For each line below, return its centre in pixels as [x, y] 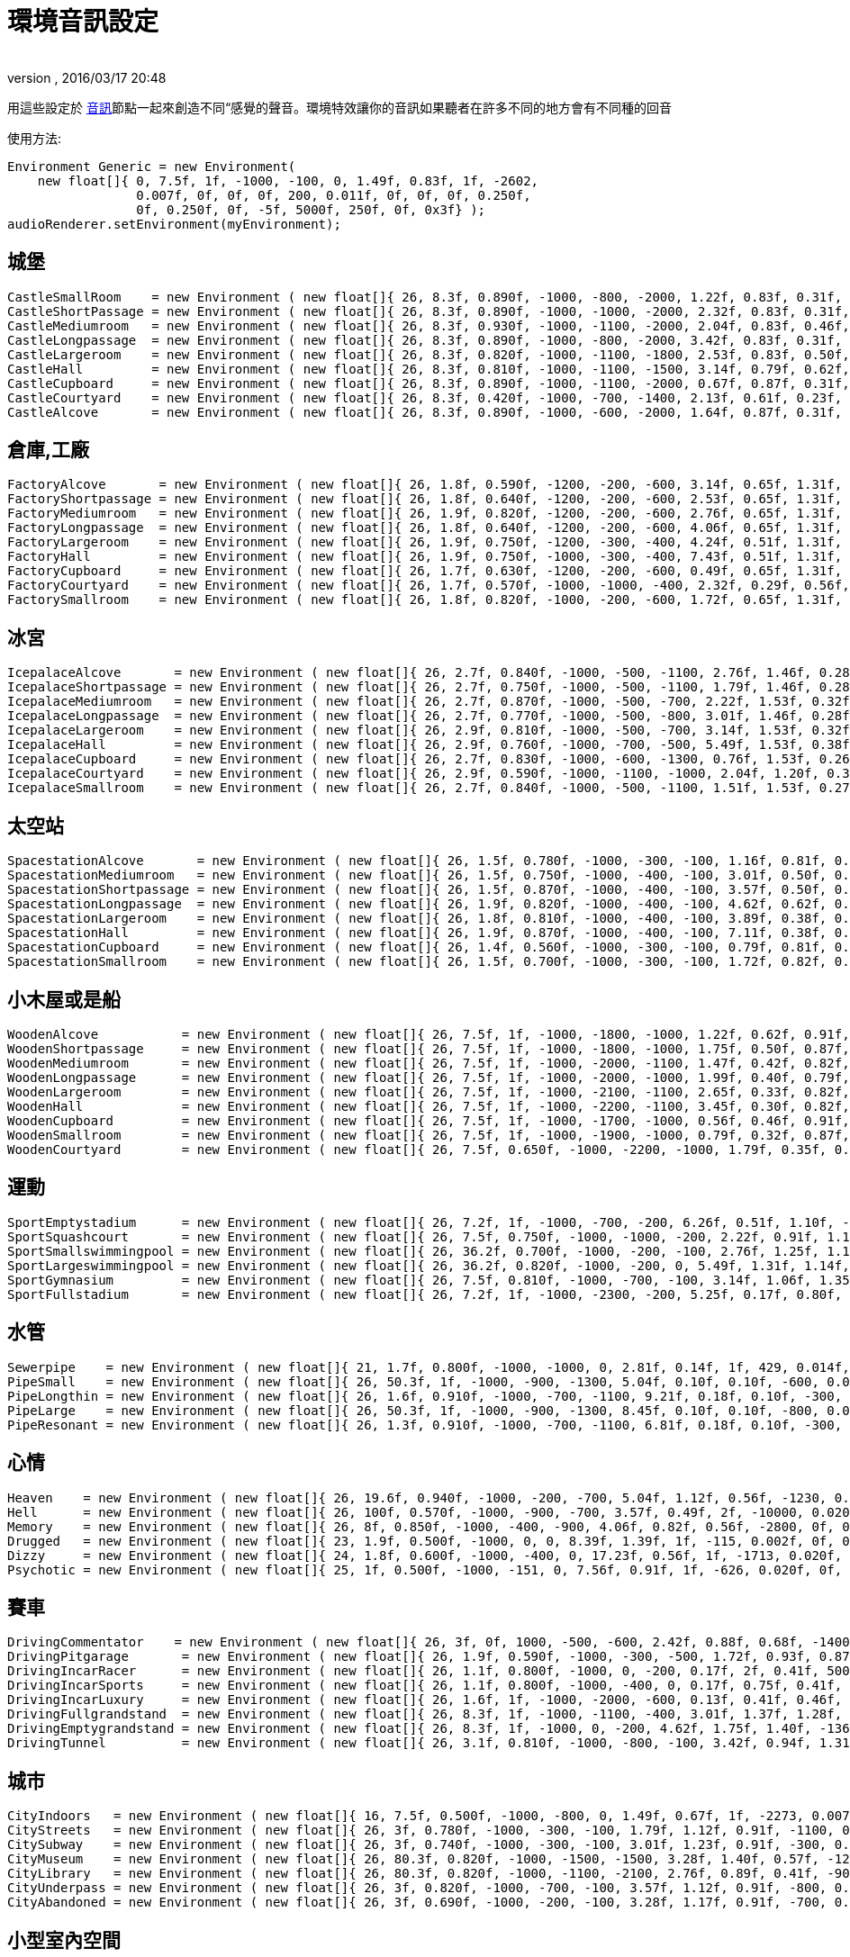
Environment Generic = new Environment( [152, 166]
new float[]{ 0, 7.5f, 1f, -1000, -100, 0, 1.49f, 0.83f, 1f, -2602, [288, 180]
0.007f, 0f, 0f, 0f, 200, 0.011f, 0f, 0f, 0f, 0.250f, [334, 195]
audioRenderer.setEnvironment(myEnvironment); [174, 224]
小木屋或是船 [64, 999]
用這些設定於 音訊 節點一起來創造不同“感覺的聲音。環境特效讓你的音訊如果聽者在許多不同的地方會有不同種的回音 [340, 107]
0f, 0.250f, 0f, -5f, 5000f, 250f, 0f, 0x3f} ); [311, 209]
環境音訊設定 [83, 22]
